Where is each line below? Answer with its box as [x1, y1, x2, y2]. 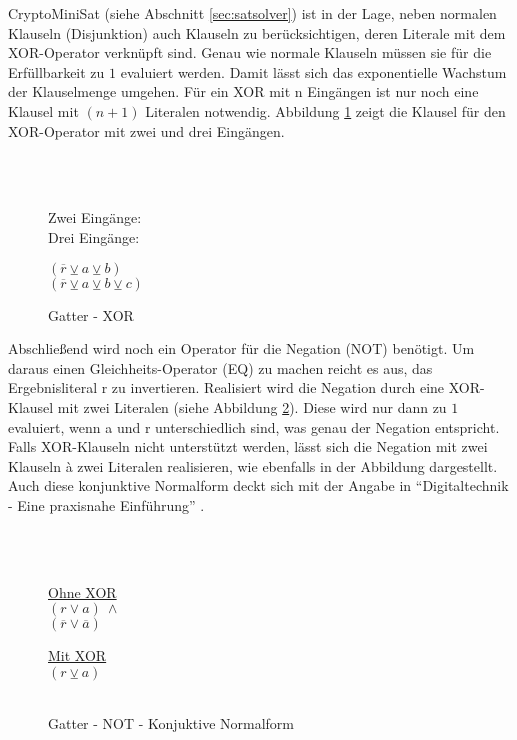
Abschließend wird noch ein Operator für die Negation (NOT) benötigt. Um [8, 338, 475, 359]
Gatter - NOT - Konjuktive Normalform [48, 713, 294, 734]
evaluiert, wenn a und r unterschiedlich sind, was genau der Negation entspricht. [8, 416, 500, 437]
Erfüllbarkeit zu [8, 61, 105, 82]
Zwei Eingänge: [48, 207, 142, 228]
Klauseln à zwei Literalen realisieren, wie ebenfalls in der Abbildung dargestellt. [8, 455, 498, 476]
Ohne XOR [48, 581, 117, 602]
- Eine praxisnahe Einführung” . [8, 494, 205, 515]
